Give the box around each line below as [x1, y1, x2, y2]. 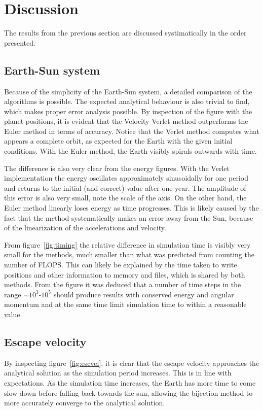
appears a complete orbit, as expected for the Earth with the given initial [4, 135, 233, 146]
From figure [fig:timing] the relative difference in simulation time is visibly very [4, 239, 251, 250]
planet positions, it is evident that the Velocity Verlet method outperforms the [4, 116, 248, 126]
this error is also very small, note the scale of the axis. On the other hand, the [4, 192, 247, 203]
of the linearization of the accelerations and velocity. [4, 222, 166, 233]
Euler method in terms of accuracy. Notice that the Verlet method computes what [4, 125, 259, 136]
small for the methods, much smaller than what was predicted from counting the [4, 249, 254, 260]
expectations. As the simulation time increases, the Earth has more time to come [4, 377, 256, 388]
